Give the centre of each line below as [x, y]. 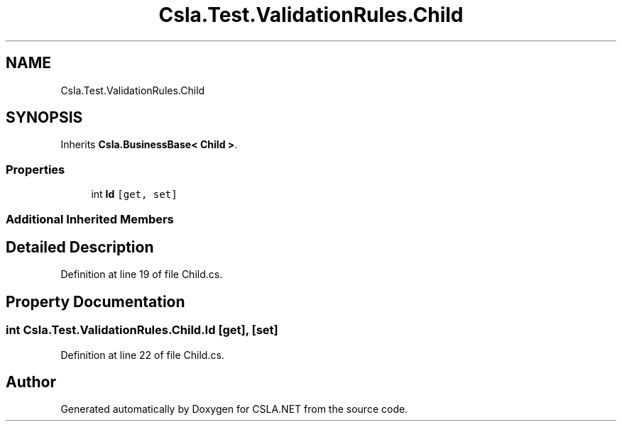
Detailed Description [80, 247]
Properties [36, 169]
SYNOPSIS [44, 118]
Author [31, 382]
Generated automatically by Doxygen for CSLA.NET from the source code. [234, 409]
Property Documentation [96, 301]
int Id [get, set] [134, 194]
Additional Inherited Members [90, 219]
